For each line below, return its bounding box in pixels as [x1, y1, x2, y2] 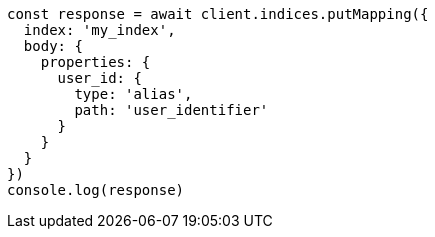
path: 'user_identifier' [74, 102, 269, 118]
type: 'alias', [74, 86, 193, 102]
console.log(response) [7, 182, 185, 198]
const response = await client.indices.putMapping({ [7, 6, 429, 22]
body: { [23, 38, 83, 54]
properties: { [40, 54, 151, 70]
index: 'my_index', [23, 22, 176, 38]
